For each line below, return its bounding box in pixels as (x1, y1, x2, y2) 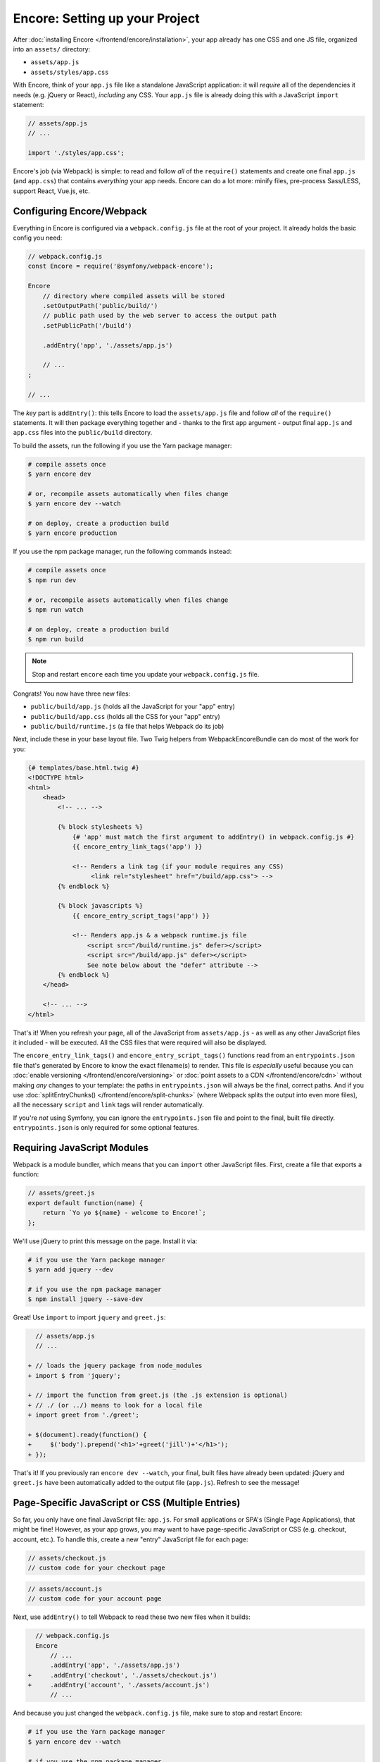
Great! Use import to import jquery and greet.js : (13, 1313, 166, 1321)
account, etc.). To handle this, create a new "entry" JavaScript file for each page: (13, 1535, 249, 1544)
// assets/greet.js (27, 1189, 95, 1197)
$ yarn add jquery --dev (27, 1265, 114, 1274)
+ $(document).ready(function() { (27, 1431, 147, 1438)
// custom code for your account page (27, 1595, 162, 1603)
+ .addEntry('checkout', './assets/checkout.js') (27, 1671, 217, 1679)
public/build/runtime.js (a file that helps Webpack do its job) (30, 722, 224, 731)
